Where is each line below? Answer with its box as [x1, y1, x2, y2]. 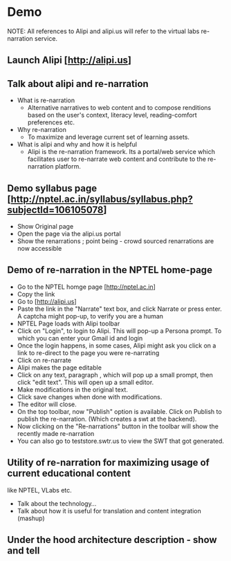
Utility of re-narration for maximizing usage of [7, 457, 210, 468]
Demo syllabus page [7, 182, 98, 194]
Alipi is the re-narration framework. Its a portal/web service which [27, 148, 216, 156]
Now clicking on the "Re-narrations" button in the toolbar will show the [17, 422, 219, 430]
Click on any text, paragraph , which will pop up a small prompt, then [17, 370, 213, 379]
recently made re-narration [17, 429, 95, 437]
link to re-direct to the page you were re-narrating [17, 348, 160, 356]
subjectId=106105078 [7, 204, 104, 216]
